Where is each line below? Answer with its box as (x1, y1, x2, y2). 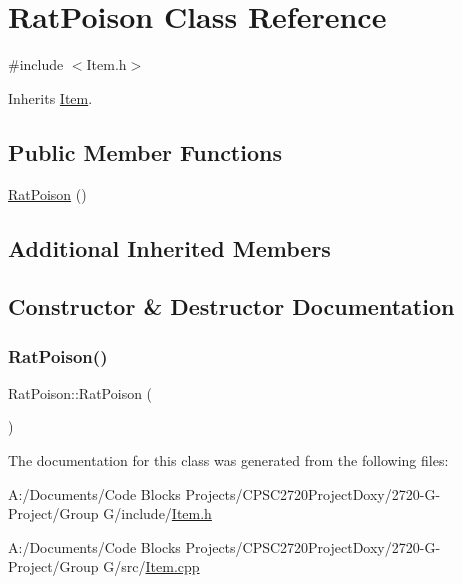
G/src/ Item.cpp (103, 556, 200, 577)
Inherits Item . (8, 87, 93, 108)
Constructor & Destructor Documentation (8, 291, 455, 322)
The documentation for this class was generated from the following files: (8, 450, 449, 471)
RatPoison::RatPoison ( (8, 382, 153, 403)
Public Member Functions (8, 136, 282, 167)
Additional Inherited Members (8, 232, 331, 263)
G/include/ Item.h (103, 503, 212, 524)
